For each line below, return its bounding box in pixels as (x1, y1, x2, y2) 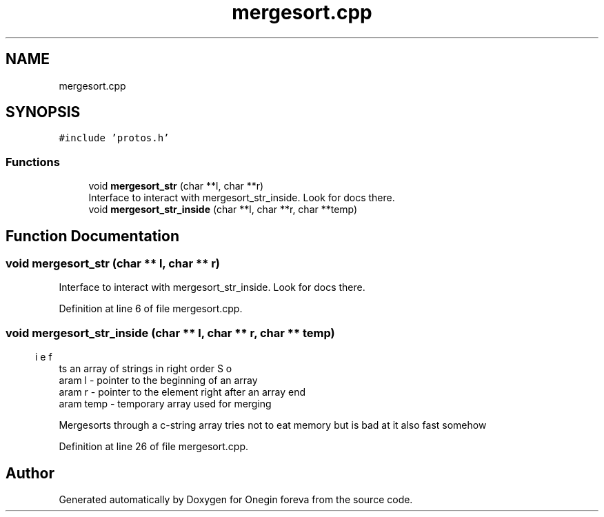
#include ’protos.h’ (59, 132, 170, 144)
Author (6, 464, 54, 482)
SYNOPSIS (6, 103, 81, 121)
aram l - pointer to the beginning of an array (59, 374, 258, 387)
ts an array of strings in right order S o (59, 363, 232, 375)
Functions (6, 154, 60, 169)
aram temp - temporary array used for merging (59, 398, 272, 410)
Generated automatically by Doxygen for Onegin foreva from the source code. (59, 494, 413, 505)
